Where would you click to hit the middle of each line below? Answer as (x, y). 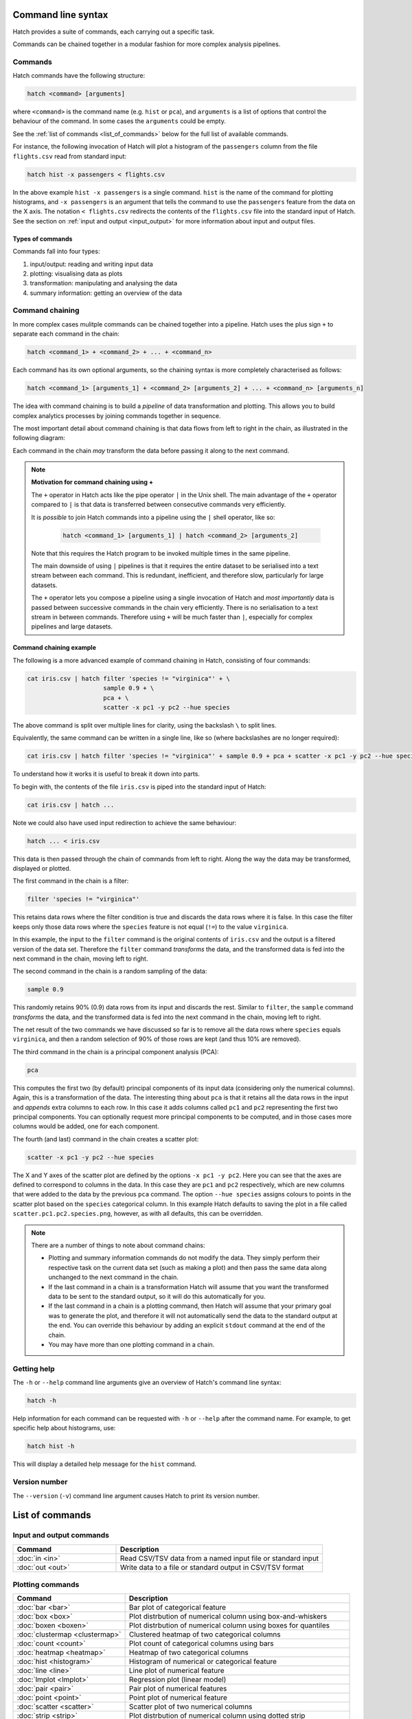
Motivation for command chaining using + (92, 482)
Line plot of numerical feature (176, 1671)
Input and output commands (61, 1535)
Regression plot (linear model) (178, 1680)
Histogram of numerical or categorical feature (203, 1662)
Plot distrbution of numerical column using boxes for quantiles (229, 1625)
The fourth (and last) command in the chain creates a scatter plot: (106, 1139)
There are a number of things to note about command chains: (118, 1245)
